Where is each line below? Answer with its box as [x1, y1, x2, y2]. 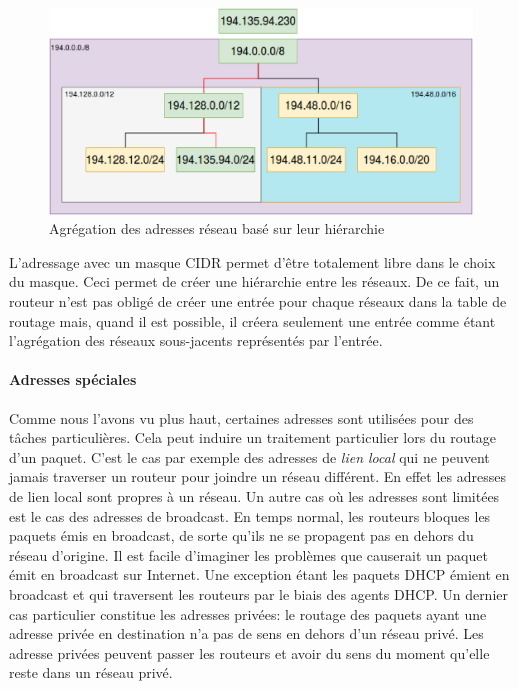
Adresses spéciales [9, 369, 137, 390]
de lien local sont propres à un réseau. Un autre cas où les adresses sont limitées [9, 485, 500, 506]
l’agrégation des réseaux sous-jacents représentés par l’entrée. [9, 330, 383, 351]
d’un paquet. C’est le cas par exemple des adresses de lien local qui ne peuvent [9, 446, 490, 467]
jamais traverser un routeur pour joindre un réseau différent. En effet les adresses [9, 466, 506, 487]
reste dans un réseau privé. [9, 662, 173, 683]
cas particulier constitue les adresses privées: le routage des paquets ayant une [9, 603, 487, 624]
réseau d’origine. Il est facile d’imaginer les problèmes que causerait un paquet [9, 544, 488, 565]
